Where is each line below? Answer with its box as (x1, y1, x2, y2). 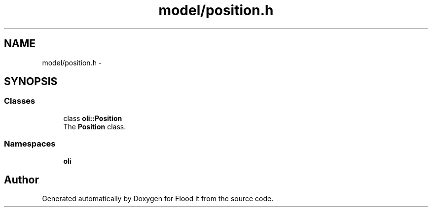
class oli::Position (63, 114, 122, 122)
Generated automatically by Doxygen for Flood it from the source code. (42, 194, 274, 203)
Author (4, 173, 39, 186)
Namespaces (4, 139, 56, 149)
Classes (4, 96, 36, 106)
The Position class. (63, 122, 126, 131)
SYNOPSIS (4, 75, 58, 88)
